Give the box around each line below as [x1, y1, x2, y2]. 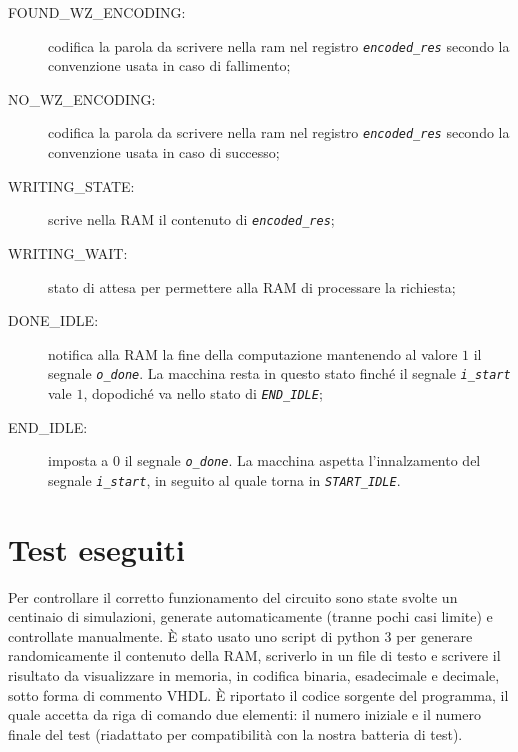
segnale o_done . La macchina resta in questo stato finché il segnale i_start [48, 363, 511, 384]
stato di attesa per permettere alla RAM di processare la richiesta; [48, 276, 456, 297]
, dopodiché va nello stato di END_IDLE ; [83, 382, 323, 403]
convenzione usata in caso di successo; [48, 142, 280, 163]
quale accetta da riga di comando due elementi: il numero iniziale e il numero [8, 704, 481, 725]
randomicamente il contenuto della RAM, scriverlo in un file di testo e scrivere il [8, 645, 501, 666]
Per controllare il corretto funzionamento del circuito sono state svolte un [8, 586, 458, 607]
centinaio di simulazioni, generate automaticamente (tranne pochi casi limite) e [8, 606, 493, 627]
